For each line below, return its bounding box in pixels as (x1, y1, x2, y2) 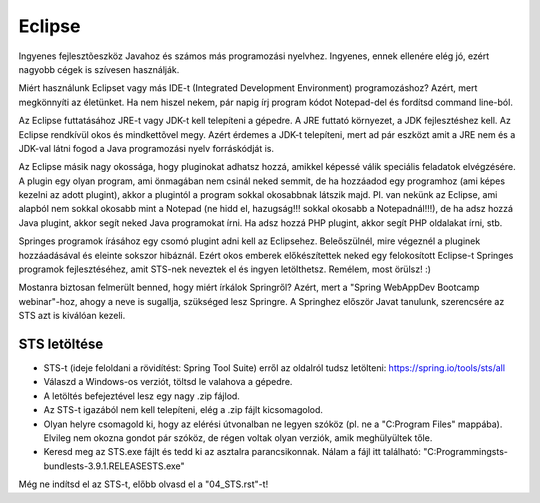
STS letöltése (18, 336, 104, 352)
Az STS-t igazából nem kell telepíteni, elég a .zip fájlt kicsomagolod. (43, 404, 324, 416)
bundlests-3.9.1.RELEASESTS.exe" (43, 460, 185, 472)
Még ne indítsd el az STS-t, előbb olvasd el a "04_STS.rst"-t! (18, 478, 269, 490)
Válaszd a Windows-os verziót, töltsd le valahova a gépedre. (43, 376, 293, 388)
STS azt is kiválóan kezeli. (18, 310, 126, 322)
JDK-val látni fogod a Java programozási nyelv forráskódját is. (18, 142, 275, 154)
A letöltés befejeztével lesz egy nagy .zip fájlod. (43, 390, 240, 402)
